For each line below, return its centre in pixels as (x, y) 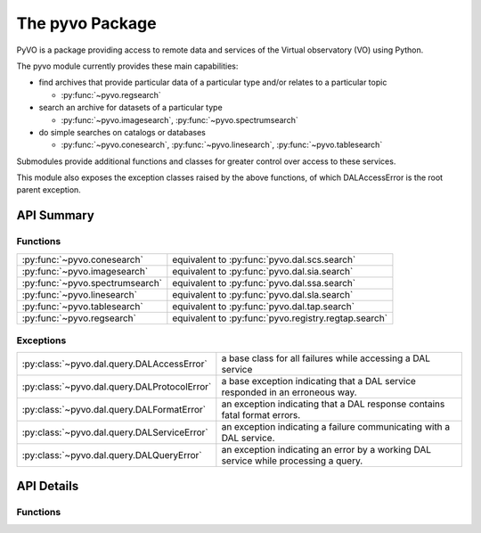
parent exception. (49, 190)
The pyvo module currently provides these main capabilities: (127, 66)
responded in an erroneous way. (289, 392)
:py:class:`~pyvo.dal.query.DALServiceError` (115, 432)
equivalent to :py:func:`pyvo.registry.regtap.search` (280, 318)
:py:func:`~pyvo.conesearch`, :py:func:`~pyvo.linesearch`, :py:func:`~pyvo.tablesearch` (222, 145)
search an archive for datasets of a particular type (130, 108)
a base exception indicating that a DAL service (318, 381)
